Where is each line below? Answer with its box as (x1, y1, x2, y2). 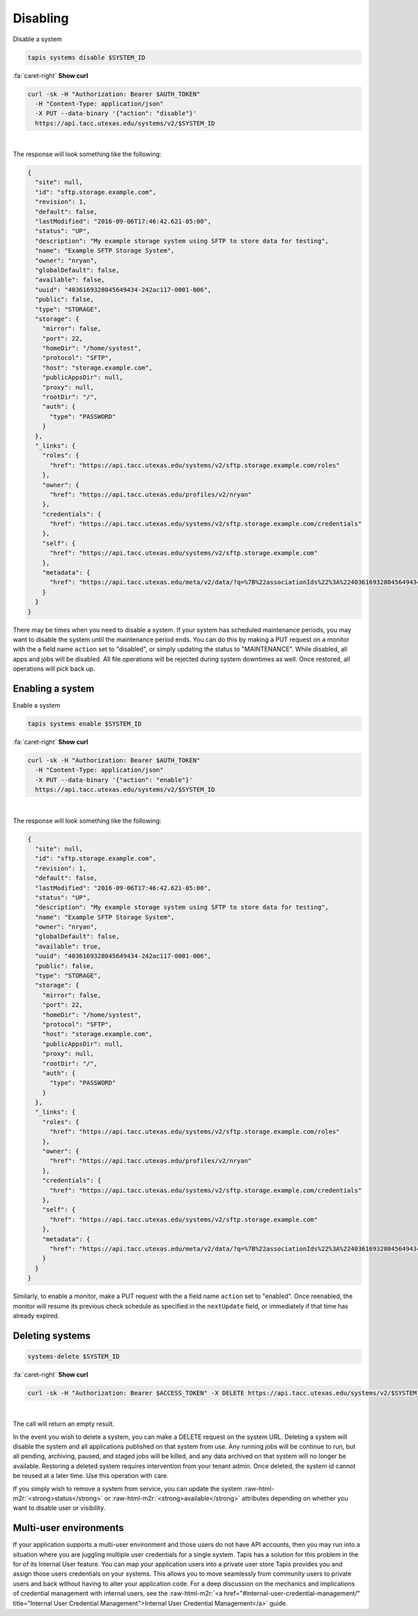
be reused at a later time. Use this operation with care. (13, 1472, 169, 1480)
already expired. (13, 1311, 60, 1320)
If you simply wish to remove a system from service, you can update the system (13, 1484, 242, 1493)
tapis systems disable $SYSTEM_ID (27, 53, 146, 61)
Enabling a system (13, 683, 95, 694)
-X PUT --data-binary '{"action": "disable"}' (35, 109, 197, 118)
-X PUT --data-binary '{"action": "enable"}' (35, 776, 193, 784)
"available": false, (35, 276, 105, 284)
